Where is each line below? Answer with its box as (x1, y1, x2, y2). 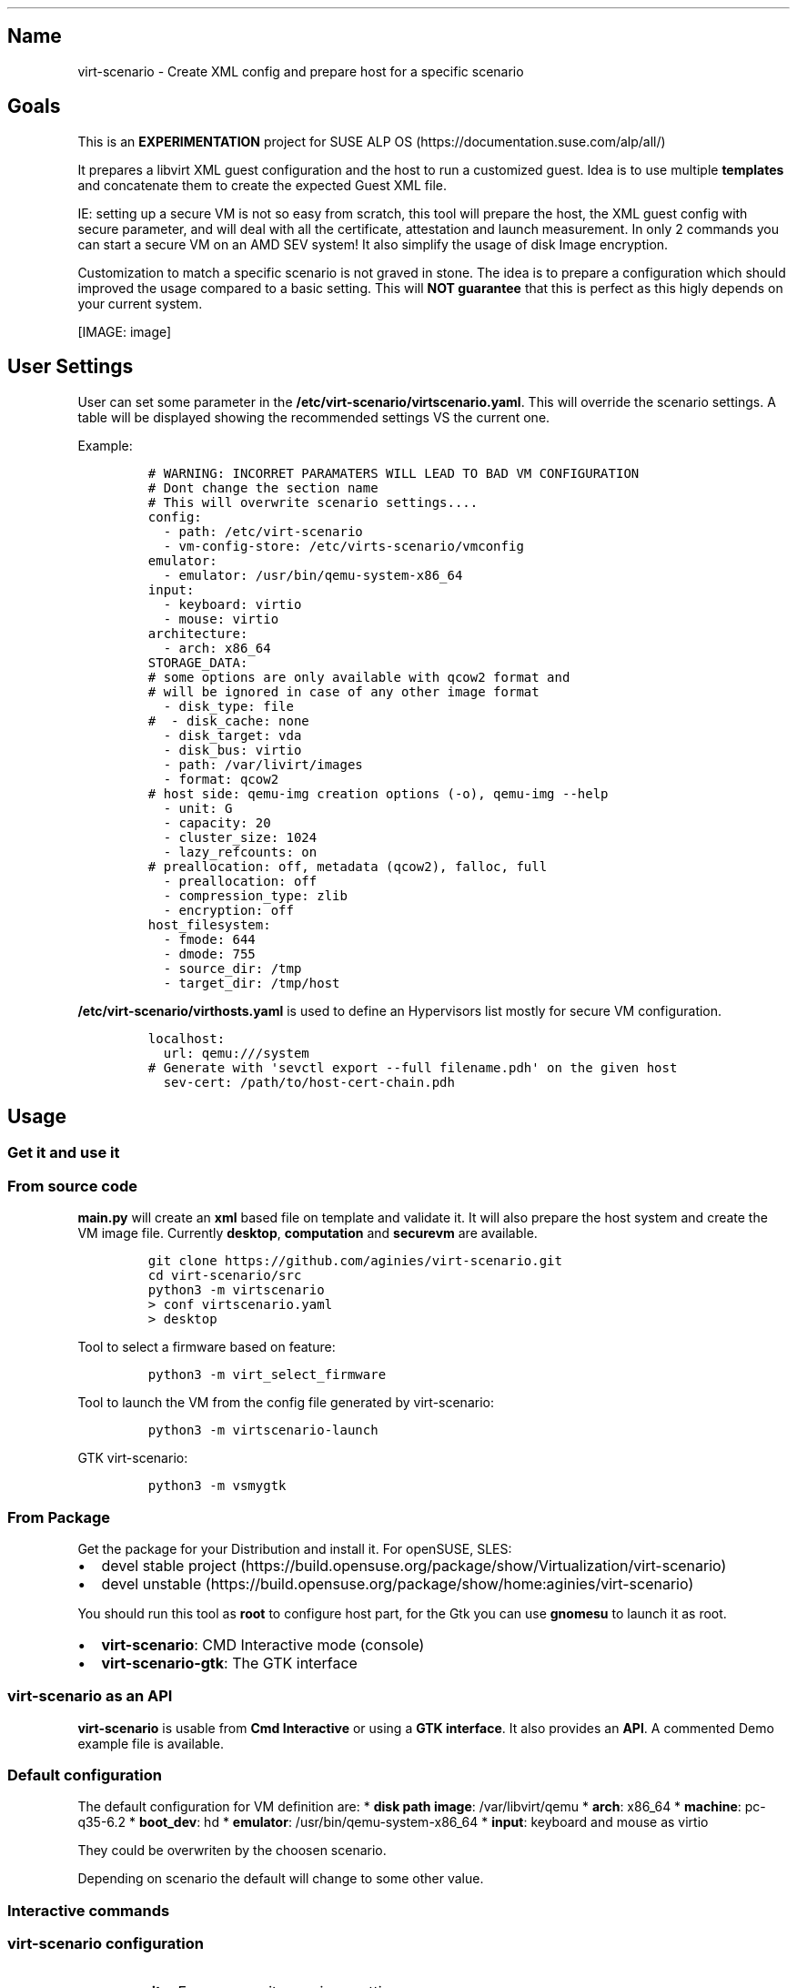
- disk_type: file (163, 698, 294, 714)
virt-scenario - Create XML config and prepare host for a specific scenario (77, 63, 524, 79)
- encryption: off (163, 902, 294, 918)
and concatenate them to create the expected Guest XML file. (77, 177, 448, 193)
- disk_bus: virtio (163, 742, 302, 757)
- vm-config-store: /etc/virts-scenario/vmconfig (163, 538, 524, 553)
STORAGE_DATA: (147, 654, 248, 670)
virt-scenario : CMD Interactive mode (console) (101, 1635, 425, 1654)
